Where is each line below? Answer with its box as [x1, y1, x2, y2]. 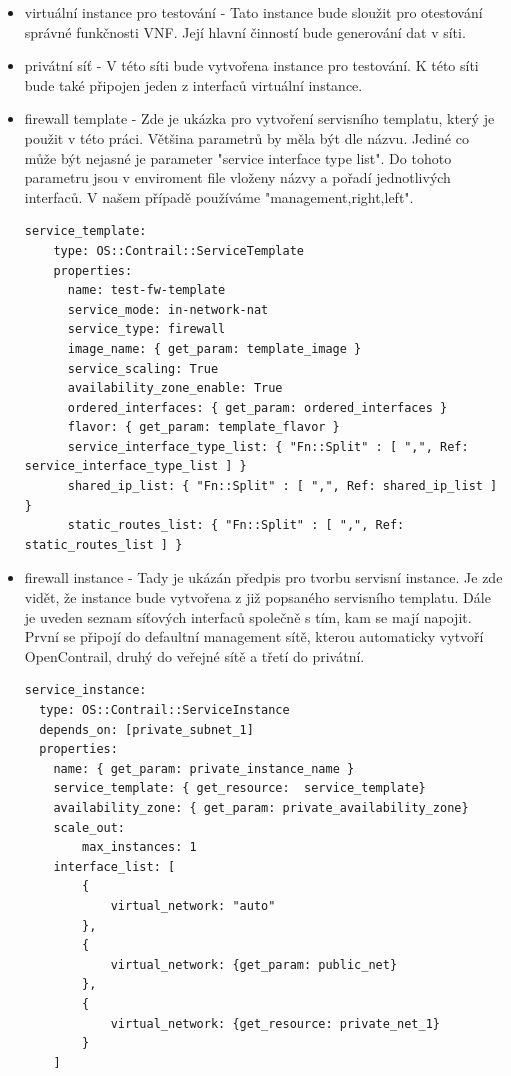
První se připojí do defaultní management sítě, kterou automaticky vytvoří [24, 626, 484, 647]
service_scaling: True [67, 361, 219, 376]
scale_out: [53, 820, 126, 835]
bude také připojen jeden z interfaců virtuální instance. [24, 74, 363, 95]
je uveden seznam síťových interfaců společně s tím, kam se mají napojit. [24, 606, 472, 627]
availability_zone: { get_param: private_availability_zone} [53, 800, 469, 815]
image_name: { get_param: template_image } [67, 341, 362, 356]
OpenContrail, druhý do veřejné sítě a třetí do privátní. [24, 645, 365, 666]
